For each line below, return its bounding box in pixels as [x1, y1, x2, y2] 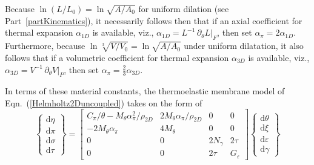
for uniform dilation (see [138, 2, 229, 15]
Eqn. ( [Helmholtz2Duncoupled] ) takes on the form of [5, 96, 202, 109]
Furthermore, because [5, 39, 85, 52]
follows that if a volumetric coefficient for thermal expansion [5, 51, 229, 63]
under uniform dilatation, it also [184, 39, 304, 52]
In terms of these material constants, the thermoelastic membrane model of [5, 85, 285, 97]
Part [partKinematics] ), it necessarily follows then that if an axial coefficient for [5, 14, 302, 27]
